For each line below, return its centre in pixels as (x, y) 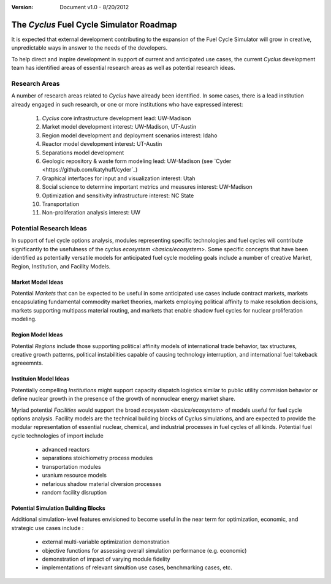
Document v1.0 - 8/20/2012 (94, 7)
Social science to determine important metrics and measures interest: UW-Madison (147, 187)
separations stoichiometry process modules (97, 458)
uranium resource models (74, 476)
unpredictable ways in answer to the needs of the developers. (89, 48)
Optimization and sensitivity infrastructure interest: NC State (118, 195)
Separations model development (83, 153)
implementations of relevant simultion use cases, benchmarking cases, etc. (137, 567)
